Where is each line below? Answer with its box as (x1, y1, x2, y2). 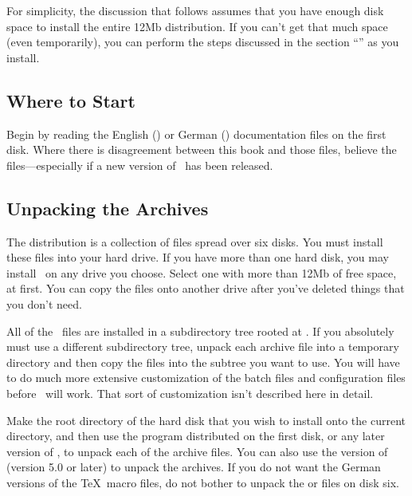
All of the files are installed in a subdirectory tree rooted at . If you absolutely (6, 322, 394, 339)
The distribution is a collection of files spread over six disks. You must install (6, 233, 383, 250)
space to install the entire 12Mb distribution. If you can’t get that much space (6, 18, 388, 34)
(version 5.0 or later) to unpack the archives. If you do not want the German (6, 459, 381, 475)
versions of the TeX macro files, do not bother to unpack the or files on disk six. (6, 474, 399, 490)
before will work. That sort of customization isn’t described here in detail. (6, 384, 374, 401)
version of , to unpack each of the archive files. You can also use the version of (6, 443, 388, 459)
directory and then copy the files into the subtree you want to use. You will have (6, 353, 400, 370)
